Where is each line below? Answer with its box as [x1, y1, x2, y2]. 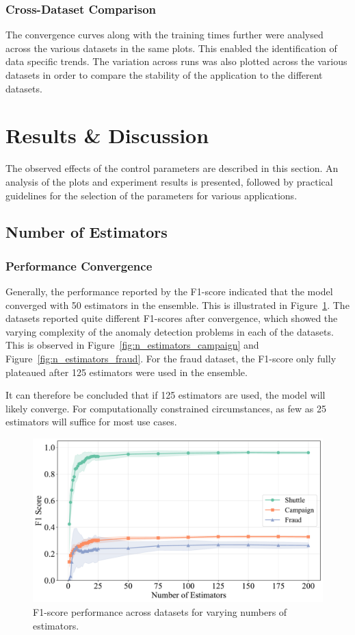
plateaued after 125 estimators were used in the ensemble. [5, 364, 248, 379]
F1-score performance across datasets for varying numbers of [33, 604, 287, 619]
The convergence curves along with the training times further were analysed [5, 27, 324, 42]
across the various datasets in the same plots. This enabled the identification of [5, 40, 337, 55]
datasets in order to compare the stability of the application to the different [5, 68, 323, 82]
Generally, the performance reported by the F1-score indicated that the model [5, 284, 333, 299]
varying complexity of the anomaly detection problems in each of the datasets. [5, 324, 334, 338]
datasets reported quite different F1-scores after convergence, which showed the [5, 311, 338, 325]
